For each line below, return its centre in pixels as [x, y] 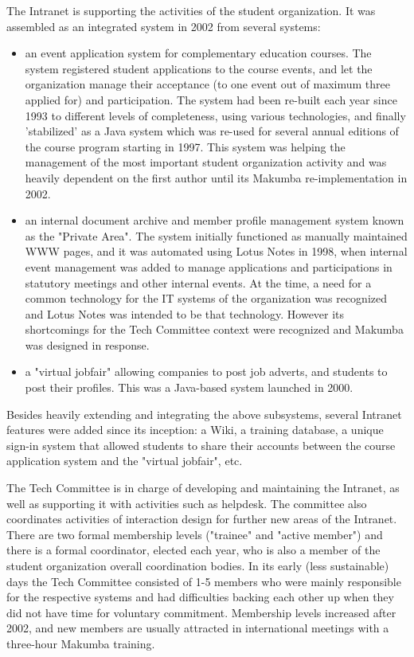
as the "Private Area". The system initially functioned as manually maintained [216, 235]
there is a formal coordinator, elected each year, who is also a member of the [193, 550]
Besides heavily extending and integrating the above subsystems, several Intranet [204, 414]
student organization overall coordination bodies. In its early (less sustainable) [198, 565]
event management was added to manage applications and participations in [209, 266]
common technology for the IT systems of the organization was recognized [206, 298]
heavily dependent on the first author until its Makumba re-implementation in [216, 177]
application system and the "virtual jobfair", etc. [125, 461]
